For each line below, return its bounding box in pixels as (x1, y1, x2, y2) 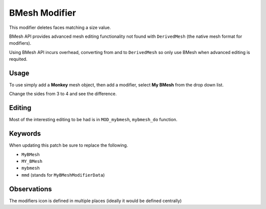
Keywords (9, 130, 41, 138)
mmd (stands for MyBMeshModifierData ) (21, 172, 105, 178)
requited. (9, 56, 28, 62)
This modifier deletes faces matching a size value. (9, 25, 111, 30)
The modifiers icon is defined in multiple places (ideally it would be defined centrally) (9, 198, 182, 204)
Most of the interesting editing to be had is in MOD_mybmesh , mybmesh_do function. (9, 117, 177, 123)
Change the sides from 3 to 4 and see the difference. (9, 91, 117, 97)
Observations (9, 184, 52, 193)
